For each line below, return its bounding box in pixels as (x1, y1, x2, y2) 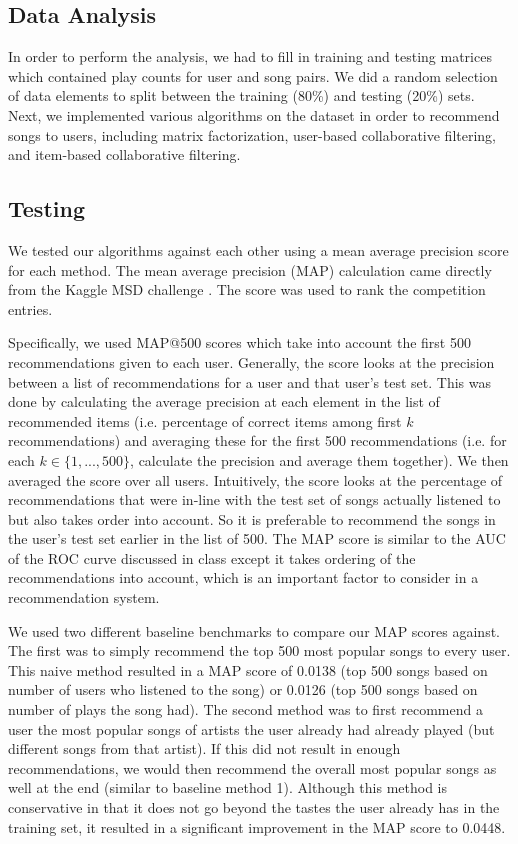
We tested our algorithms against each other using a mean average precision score (8, 239, 509, 260)
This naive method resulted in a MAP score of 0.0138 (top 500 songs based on (8, 659, 488, 680)
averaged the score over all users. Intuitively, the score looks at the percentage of (8, 469, 503, 490)
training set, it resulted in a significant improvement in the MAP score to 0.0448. (8, 816, 506, 837)
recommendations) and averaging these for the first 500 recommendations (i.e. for (8, 430, 507, 451)
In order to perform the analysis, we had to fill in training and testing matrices (8, 46, 492, 67)
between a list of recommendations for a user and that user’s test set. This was (8, 371, 491, 392)
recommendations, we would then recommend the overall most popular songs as (8, 757, 497, 778)
